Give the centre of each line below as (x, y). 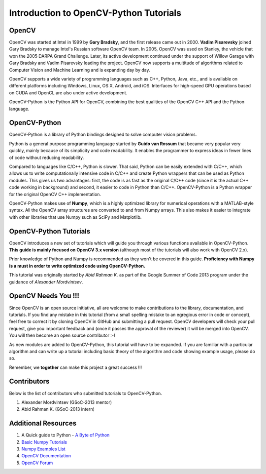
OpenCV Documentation (46, 456)
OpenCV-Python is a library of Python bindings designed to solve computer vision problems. (103, 135)
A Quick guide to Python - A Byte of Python (66, 435)
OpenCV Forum (37, 463)
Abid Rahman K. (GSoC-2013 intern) (58, 409)
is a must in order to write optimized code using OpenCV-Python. (77, 266)
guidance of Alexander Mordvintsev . (46, 282)
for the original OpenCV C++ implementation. (55, 194)
